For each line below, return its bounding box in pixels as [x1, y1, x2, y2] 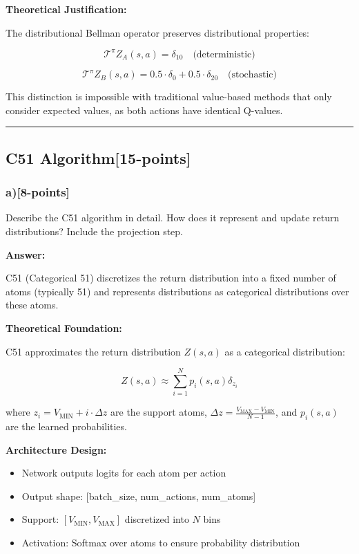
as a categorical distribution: [224, 344, 345, 358]
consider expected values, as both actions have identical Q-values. [6, 102, 283, 117]
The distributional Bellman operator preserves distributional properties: [6, 25, 310, 39]
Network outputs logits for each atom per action [21, 465, 226, 480]
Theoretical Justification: [6, 2, 127, 16]
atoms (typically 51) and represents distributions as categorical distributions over [6, 284, 349, 298]
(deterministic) [193, 49, 255, 59]
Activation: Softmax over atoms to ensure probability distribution [21, 535, 300, 550]
